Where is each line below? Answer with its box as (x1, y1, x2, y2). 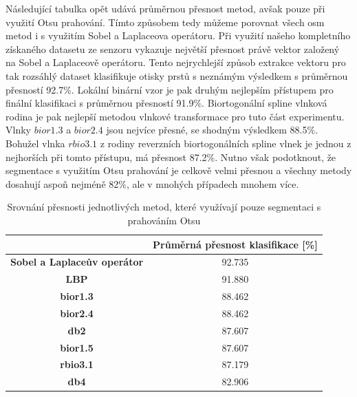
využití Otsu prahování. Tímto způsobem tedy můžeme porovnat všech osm (6, 14, 325, 29)
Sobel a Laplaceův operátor (10, 255, 144, 269)
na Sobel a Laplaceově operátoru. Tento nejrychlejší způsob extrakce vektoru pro (6, 55, 346, 69)
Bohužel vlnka (6, 136, 65, 150)
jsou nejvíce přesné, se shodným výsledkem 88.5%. (106, 122, 318, 137)
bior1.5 (60, 340, 94, 354)
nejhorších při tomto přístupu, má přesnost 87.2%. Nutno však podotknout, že (6, 149, 336, 164)
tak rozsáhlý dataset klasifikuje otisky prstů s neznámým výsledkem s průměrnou (6, 68, 348, 83)
